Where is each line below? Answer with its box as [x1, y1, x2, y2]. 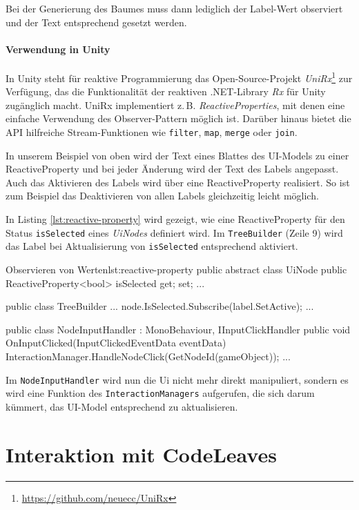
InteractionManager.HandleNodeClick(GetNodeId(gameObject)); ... [6, 349, 291, 363]
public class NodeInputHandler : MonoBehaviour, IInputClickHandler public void [6, 322, 351, 336]
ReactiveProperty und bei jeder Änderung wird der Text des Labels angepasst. [6, 161, 339, 176]
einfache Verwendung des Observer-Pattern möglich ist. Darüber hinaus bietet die [6, 111, 351, 126]
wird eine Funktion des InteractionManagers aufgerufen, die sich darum [6, 386, 315, 400]
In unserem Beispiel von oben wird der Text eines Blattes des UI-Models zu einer [6, 148, 349, 162]
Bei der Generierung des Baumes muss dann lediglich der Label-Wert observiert [6, 1, 343, 15]
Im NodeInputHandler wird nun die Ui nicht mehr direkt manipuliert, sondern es [6, 372, 349, 386]
